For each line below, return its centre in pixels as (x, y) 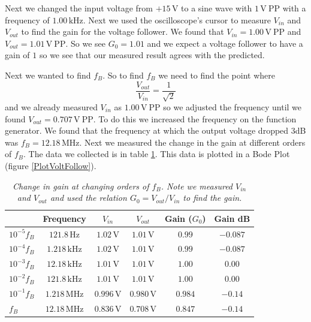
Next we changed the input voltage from (79, 8)
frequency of (27, 19)
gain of (17, 55)
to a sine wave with (217, 8)
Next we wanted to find (48, 75)
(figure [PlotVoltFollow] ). (51, 165)
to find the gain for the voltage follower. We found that (123, 31)
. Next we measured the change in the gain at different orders (192, 142)
